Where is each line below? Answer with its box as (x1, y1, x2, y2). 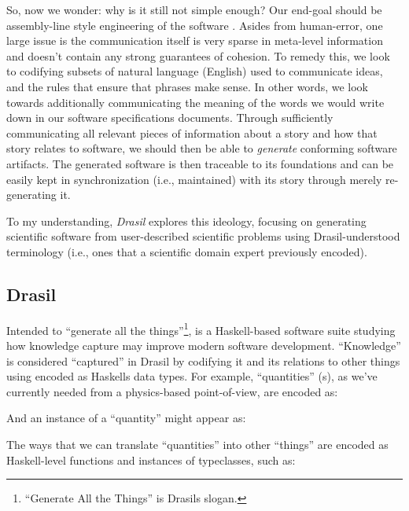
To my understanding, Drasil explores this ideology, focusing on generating (6, 212, 367, 229)
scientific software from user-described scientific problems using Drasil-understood (6, 228, 400, 244)
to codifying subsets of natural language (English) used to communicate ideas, (6, 63, 383, 79)
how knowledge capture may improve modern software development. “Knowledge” (6, 336, 401, 353)
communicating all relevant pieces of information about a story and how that (6, 124, 378, 141)
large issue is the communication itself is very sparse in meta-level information (6, 32, 383, 49)
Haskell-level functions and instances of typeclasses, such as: (6, 451, 296, 468)
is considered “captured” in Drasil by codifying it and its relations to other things (6, 352, 400, 369)
